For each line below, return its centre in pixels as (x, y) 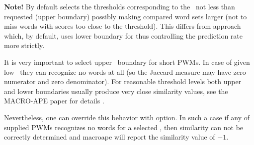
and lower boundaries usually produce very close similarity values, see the (116, 91)
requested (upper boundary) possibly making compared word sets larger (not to (126, 16)
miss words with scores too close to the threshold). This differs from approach (123, 26)
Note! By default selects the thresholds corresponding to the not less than (120, 6)
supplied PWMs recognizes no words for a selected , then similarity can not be (124, 127)
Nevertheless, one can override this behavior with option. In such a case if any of (127, 117)
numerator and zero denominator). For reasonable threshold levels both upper (123, 81)
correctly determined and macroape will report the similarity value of (110, 137)
